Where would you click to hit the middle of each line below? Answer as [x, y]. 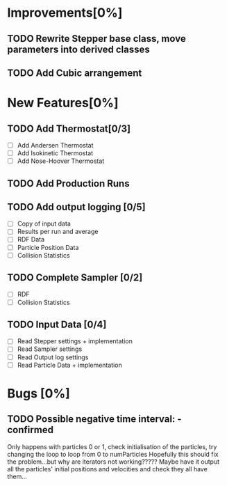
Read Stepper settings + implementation [75, 341]
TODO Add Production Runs [68, 183]
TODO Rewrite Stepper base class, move [96, 39]
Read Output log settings [53, 357]
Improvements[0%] [65, 13]
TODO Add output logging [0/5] [76, 207]
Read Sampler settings [50, 349]
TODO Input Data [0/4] [57, 324]
